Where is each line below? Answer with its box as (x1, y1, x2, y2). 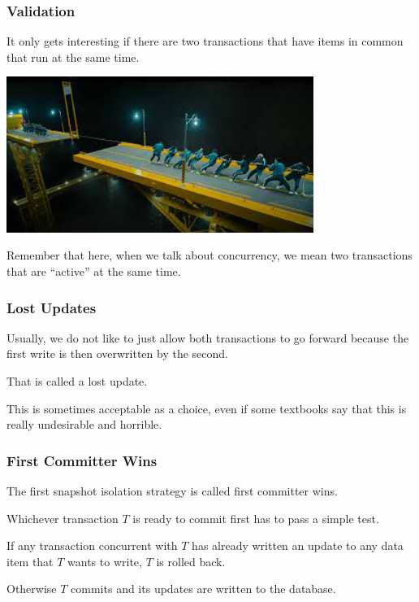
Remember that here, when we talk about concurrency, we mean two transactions (6, 246, 413, 264)
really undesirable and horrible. (6, 416, 162, 433)
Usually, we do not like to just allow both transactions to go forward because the (6, 329, 409, 346)
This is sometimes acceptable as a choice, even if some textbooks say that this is (6, 399, 407, 417)
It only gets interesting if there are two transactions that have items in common (6, 33, 404, 50)
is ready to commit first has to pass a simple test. (132, 509, 379, 526)
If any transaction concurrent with (6, 537, 178, 554)
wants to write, (67, 552, 142, 569)
